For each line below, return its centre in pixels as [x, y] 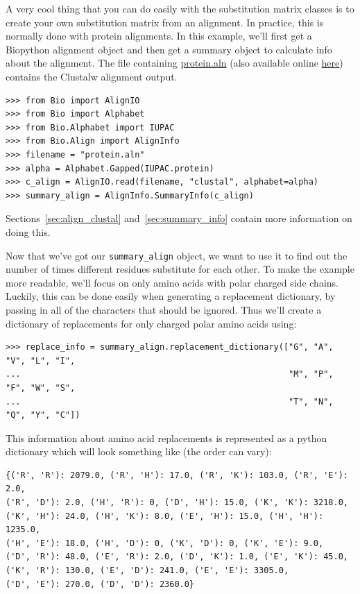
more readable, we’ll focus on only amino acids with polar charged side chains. [172, 282]
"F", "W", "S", [41, 388]
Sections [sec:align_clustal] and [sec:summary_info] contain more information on [179, 218]
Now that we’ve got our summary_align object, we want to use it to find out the [177, 255]
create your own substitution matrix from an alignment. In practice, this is [165, 22]
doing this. [28, 231]
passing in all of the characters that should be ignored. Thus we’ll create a [164, 309]
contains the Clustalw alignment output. [92, 76]
